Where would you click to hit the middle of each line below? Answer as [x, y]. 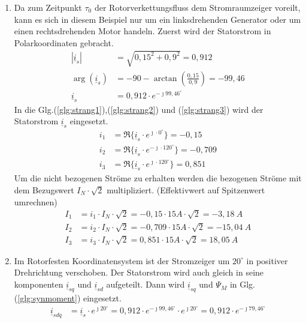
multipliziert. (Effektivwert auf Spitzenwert [186, 189]
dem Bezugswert [44, 189]
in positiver [267, 260]
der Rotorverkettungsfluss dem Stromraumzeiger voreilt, [197, 7]
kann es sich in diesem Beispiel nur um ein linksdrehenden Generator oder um [157, 19]
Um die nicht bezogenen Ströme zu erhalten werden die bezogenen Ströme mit [158, 178]
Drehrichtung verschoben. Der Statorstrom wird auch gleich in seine [139, 272]
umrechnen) [36, 201]
